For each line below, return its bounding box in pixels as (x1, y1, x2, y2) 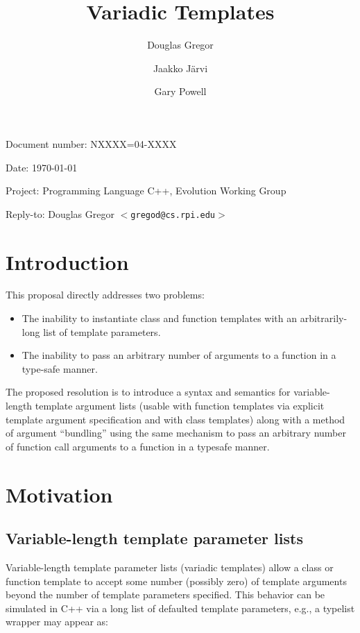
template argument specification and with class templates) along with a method (6, 412, 345, 426)
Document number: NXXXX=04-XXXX (6, 136, 177, 151)
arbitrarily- (300, 311, 348, 326)
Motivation (6, 480, 113, 508)
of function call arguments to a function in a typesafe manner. (6, 439, 270, 453)
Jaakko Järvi (153, 60, 208, 75)
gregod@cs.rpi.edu (130, 210, 216, 220)
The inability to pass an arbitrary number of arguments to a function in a (22, 348, 336, 362)
